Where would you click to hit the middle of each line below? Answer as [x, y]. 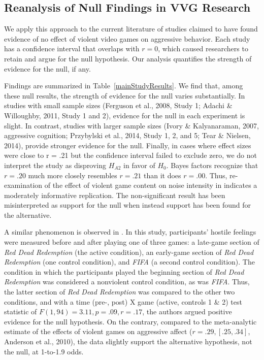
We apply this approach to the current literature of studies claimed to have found [131, 29]
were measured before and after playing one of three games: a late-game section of [132, 242]
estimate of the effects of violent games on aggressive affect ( [98, 331]
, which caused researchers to [203, 48]
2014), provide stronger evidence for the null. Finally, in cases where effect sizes [128, 145]
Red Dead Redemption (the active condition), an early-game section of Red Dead [129, 252]
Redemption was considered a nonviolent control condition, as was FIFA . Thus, [127, 282]
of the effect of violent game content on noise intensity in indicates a [151, 185]
